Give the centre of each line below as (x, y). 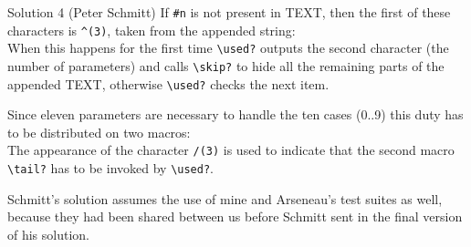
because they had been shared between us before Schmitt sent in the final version (235, 216)
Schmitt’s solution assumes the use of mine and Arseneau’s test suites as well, (225, 198)
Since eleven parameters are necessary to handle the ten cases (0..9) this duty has (235, 114)
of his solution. (49, 234)
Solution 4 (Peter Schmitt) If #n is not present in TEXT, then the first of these (229, 12)
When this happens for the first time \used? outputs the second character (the (228, 48)
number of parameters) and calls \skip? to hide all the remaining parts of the (226, 65)
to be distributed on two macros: (99, 132)
